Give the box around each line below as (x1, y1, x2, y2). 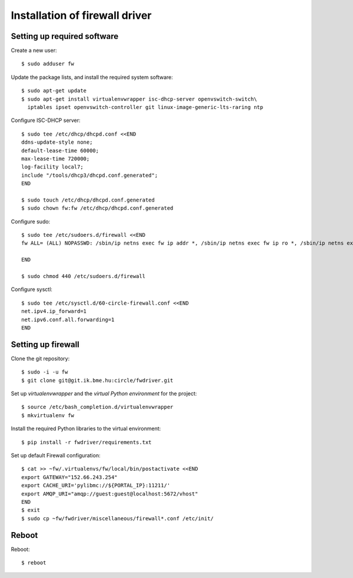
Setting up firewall (11, 339, 79, 349)
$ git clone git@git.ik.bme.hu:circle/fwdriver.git (21, 377, 174, 384)
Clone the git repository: (11, 355, 70, 362)
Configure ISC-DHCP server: (11, 117, 81, 124)
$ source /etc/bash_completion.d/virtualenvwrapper (21, 404, 174, 411)
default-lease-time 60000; (21, 147, 99, 154)
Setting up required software (11, 31, 119, 41)
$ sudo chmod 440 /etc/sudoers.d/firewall (21, 273, 146, 280)
